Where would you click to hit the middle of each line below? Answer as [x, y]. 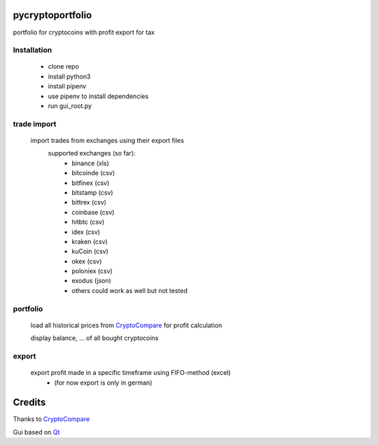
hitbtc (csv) [88, 222]
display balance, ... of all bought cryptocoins [94, 338]
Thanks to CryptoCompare [51, 419]
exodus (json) [91, 281]
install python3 [69, 76]
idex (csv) [86, 232]
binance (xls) [91, 163]
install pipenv [67, 86]
